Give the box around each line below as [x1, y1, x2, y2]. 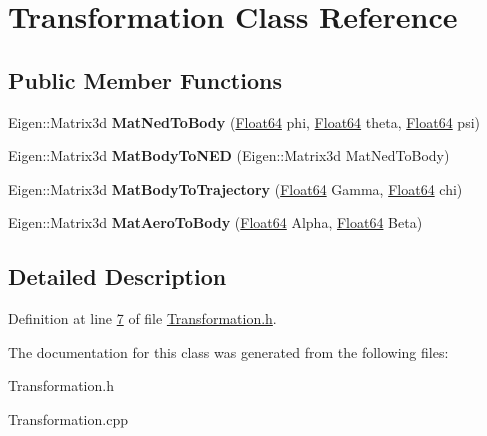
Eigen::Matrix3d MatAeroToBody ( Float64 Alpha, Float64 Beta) [8, 212, 423, 233]
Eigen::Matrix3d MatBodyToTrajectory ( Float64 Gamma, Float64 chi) [8, 178, 463, 199]
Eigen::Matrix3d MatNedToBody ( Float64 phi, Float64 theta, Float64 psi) [8, 111, 480, 132]
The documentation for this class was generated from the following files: [8, 341, 449, 362]
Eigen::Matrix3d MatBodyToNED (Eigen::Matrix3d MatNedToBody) [8, 145, 450, 166]
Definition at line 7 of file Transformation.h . [8, 308, 277, 329]
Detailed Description [8, 261, 227, 292]
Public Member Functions [8, 64, 282, 95]
